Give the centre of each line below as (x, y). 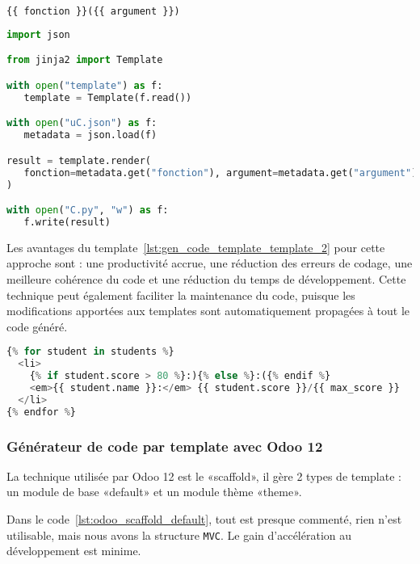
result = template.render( (79, 160)
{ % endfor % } (41, 412)
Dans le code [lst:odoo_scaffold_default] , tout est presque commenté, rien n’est (204, 519)
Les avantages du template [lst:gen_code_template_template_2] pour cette (196, 247)
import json (38, 34)
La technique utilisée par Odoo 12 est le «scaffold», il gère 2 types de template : (204, 476)
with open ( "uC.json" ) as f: (82, 123)
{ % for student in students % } (90, 352)
